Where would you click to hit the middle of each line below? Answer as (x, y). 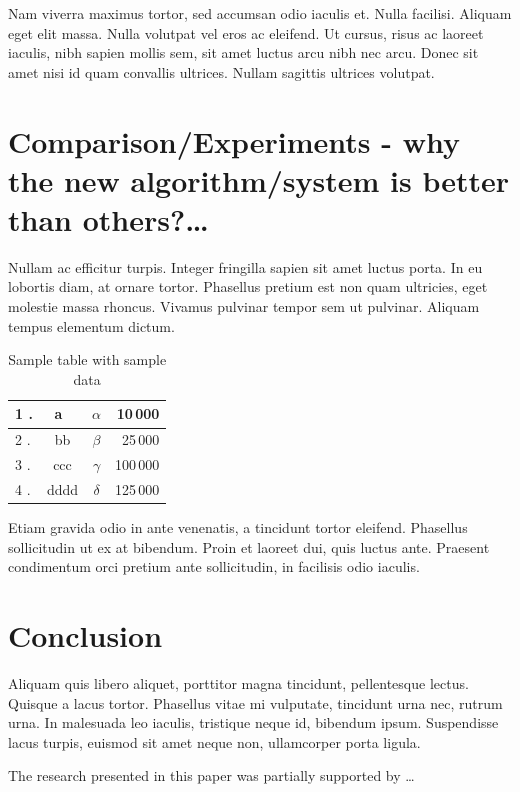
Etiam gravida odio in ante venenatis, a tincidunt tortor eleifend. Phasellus (238, 527)
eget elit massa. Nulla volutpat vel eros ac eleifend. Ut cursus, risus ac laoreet (246, 32)
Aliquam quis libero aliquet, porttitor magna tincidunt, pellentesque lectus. (238, 682)
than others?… (108, 218)
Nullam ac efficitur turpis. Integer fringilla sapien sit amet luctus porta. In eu (245, 266)
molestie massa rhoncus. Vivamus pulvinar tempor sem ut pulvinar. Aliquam (244, 306)
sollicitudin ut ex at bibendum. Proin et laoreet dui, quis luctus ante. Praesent (249, 546)
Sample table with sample (87, 359)
